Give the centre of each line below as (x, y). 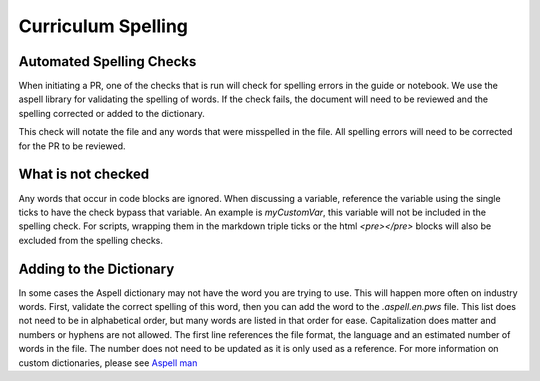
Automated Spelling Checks (107, 61)
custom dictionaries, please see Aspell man (108, 362)
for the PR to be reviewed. (72, 146)
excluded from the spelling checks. (91, 240)
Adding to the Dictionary (96, 268)
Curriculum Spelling (103, 26)
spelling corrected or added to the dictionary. (111, 113)
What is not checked (84, 174)
